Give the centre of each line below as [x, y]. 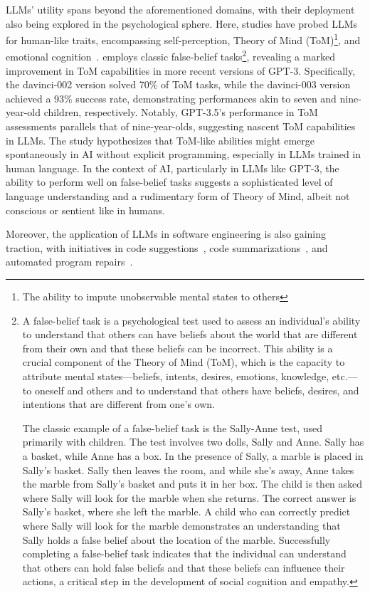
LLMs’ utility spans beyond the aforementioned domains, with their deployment [180, 9]
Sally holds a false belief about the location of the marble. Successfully [176, 539]
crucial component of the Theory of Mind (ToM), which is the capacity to [184, 362]
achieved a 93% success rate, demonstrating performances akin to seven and [171, 98]
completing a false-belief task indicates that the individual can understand [184, 553]
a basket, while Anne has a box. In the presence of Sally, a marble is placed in [193, 455]
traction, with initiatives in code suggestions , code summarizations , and [167, 247]
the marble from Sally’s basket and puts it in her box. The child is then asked [192, 484]
